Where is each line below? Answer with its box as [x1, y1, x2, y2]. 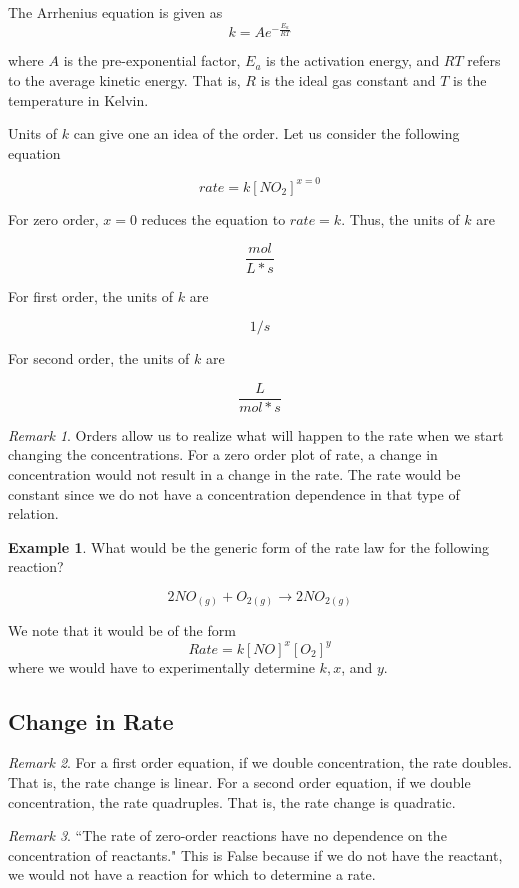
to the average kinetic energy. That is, [8, 70, 241, 90]
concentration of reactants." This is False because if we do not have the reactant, [8, 844, 503, 865]
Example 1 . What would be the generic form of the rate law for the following [8, 536, 490, 557]
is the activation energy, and [266, 50, 440, 71]
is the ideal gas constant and [260, 70, 436, 90]
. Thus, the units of [341, 208, 460, 229]
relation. [8, 503, 59, 524]
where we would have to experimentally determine [8, 656, 315, 677]
